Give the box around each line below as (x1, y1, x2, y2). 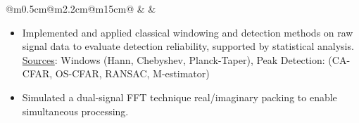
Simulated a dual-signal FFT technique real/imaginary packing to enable (22, 89, 337, 104)
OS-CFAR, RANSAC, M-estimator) (55, 66, 210, 81)
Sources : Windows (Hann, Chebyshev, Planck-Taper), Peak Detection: (22, 52, 325, 67)
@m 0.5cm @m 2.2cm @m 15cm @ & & (6, 1, 156, 15)
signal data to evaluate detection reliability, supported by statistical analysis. (22, 39, 354, 53)
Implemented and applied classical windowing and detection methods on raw (22, 25, 353, 39)
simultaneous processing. (22, 103, 129, 118)
